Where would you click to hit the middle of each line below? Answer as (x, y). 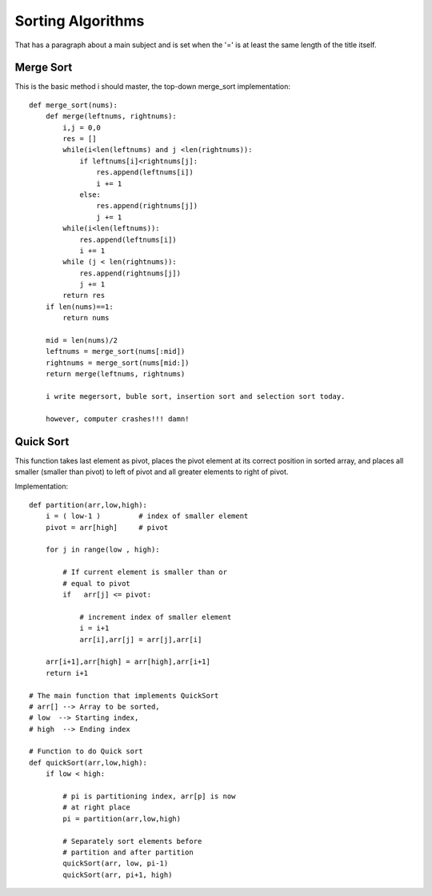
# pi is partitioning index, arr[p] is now (149, 796)
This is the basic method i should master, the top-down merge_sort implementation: (153, 86)
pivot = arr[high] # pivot (107, 527)
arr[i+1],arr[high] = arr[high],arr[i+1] (128, 662)
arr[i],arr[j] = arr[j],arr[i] (141, 639)
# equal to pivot (97, 583)
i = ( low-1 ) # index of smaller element (147, 516)
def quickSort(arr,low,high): (88, 762)
